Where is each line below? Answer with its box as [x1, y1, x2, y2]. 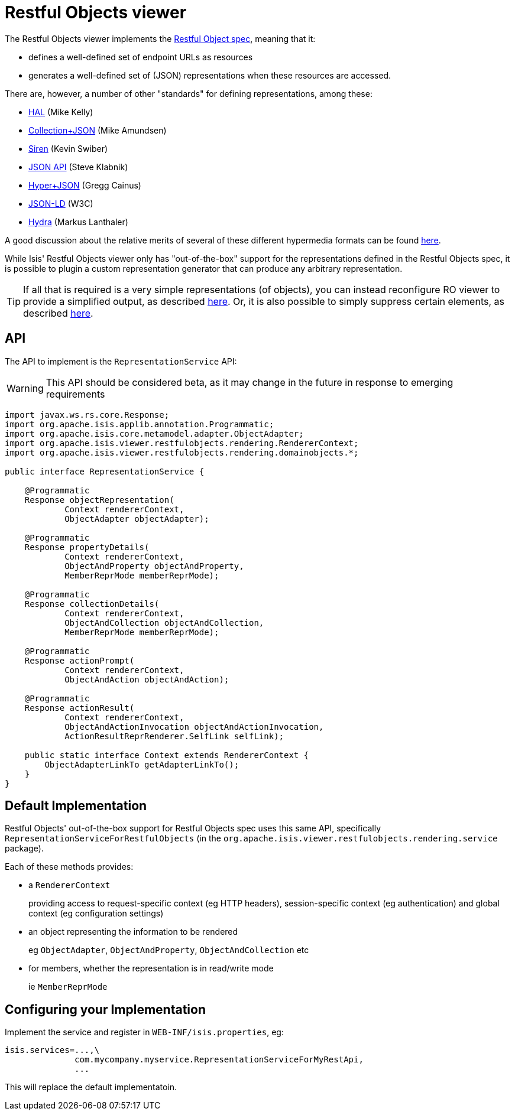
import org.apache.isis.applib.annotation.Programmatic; [5, 419, 274, 429]
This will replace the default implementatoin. [5, 1082, 177, 1093]
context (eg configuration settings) [28, 908, 164, 919]
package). [5, 843, 44, 854]
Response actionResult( [24, 703, 135, 713]
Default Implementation [5, 798, 147, 814]
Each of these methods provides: [5, 862, 134, 872]
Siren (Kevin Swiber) [28, 143, 108, 154]
